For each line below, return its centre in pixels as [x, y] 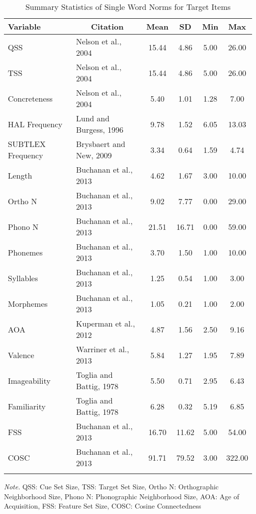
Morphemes [28, 303]
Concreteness [30, 98]
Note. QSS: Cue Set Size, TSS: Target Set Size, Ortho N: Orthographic [112, 486]
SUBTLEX [27, 144]
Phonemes [25, 252]
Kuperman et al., [106, 323]
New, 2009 [94, 155]
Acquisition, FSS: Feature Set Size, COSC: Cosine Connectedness [103, 506]
